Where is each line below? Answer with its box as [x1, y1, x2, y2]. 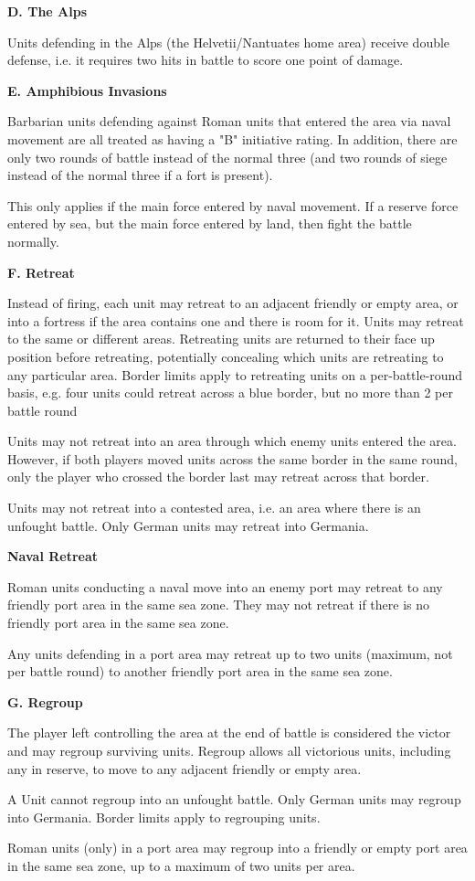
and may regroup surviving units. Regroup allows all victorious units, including [7, 741, 451, 759]
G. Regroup [7, 692, 83, 711]
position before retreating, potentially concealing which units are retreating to [7, 346, 444, 366]
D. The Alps [7, 2, 87, 20]
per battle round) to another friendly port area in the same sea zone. [7, 662, 393, 681]
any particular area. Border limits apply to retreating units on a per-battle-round [7, 365, 463, 384]
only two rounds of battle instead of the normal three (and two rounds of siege [7, 147, 448, 166]
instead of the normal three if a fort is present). [7, 165, 273, 185]
